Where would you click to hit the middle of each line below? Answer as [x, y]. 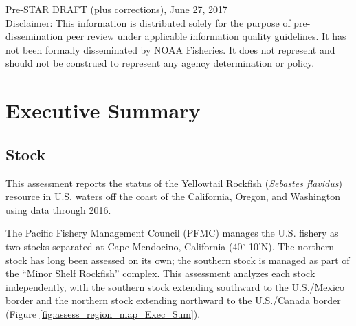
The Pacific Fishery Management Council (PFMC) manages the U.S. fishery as [172, 233]
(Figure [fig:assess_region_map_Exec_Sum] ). [103, 313]
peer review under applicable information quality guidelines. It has [206, 36]
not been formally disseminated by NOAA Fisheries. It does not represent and [170, 49]
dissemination [34, 36]
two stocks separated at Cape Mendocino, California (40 [124, 246]
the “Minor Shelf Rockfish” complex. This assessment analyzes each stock [160, 273]
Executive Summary [103, 110]
